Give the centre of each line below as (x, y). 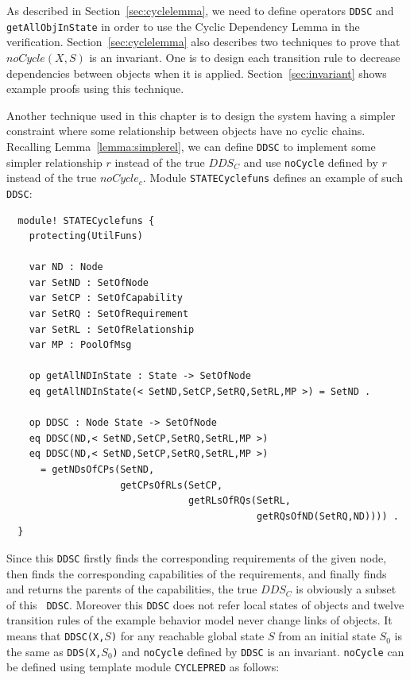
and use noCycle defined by (311, 162)
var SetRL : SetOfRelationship (112, 329)
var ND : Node (66, 267)
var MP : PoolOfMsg (80, 345)
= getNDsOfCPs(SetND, (97, 469)
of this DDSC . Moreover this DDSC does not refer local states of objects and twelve (205, 604)
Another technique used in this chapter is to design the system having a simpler (201, 115)
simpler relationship (54, 162)
